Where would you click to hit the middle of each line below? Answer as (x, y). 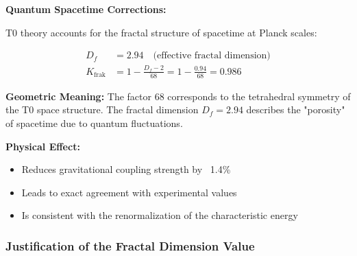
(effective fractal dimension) (212, 56)
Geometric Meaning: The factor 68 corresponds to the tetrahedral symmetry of (178, 96)
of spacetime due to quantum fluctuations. (94, 123)
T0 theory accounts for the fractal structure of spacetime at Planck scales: (161, 32)
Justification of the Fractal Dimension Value (130, 245)
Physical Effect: (43, 146)
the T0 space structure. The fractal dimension (102, 109)
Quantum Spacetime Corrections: (86, 9)
